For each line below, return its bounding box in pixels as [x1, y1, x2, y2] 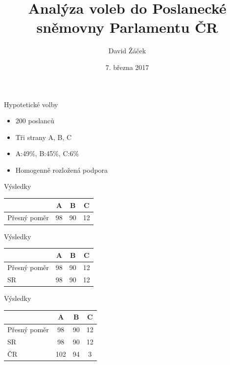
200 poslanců [15, 115, 54, 126]
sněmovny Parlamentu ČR [36, 17, 218, 37]
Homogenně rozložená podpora [15, 164, 108, 175]
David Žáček [108, 46, 146, 56]
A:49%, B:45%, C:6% [15, 148, 79, 159]
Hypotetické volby [4, 99, 58, 109]
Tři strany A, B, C [15, 132, 72, 142]
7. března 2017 [105, 62, 149, 72]
